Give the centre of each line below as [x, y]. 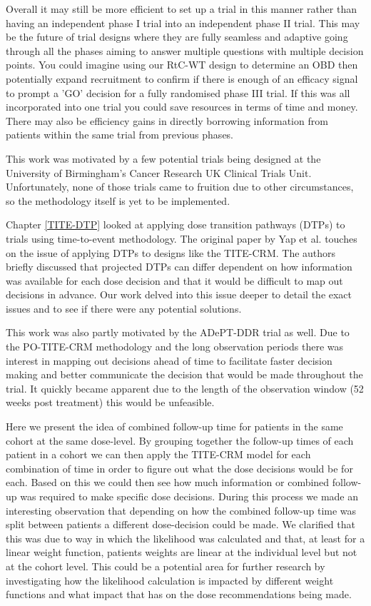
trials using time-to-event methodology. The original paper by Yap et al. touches [182, 238]
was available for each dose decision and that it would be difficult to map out [174, 280]
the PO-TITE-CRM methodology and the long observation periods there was [175, 347]
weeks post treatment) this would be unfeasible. [110, 402]
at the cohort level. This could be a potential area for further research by [166, 566]
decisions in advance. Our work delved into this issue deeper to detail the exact [179, 294]
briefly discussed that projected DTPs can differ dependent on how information [179, 267]
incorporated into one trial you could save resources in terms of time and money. [182, 107]
